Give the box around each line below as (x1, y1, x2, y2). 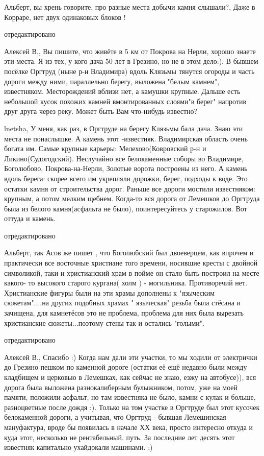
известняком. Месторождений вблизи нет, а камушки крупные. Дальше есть (4, 86, 241, 97)
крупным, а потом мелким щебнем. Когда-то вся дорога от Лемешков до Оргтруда (4, 193, 260, 204)
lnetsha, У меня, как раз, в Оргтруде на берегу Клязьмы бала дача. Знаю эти (4, 123, 243, 133)
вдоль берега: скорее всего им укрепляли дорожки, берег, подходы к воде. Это (4, 173, 248, 183)
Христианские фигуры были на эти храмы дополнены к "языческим (4, 287, 215, 298)
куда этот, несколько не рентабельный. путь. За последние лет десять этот (4, 431, 235, 442)
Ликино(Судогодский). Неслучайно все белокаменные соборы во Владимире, (4, 153, 244, 163)
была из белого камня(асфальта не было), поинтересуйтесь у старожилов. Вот (4, 203, 247, 213)
